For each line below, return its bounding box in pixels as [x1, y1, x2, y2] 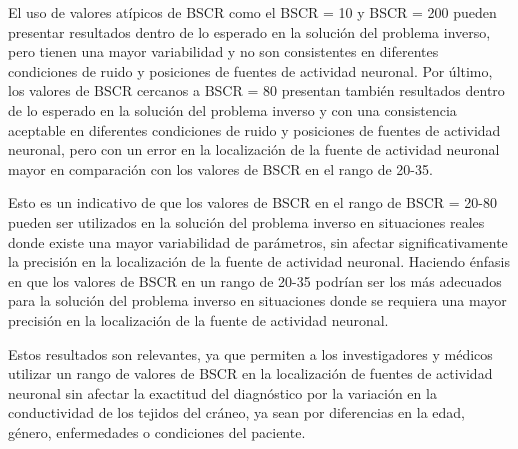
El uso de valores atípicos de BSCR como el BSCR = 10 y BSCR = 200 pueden [8, 2, 497, 22]
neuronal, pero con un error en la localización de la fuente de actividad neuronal [8, 139, 500, 160]
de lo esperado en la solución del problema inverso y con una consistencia [8, 99, 457, 120]
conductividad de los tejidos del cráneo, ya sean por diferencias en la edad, [8, 402, 465, 423]
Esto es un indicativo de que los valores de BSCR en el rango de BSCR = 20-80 [8, 192, 497, 213]
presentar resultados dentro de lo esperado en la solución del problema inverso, [8, 21, 491, 42]
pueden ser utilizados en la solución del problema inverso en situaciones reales [8, 211, 485, 232]
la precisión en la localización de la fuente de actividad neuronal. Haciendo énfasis [8, 251, 510, 272]
